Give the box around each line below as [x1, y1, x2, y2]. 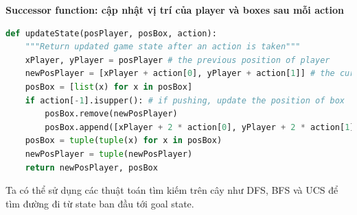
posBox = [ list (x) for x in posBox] [25, 81, 193, 92]
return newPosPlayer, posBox [25, 162, 158, 173]
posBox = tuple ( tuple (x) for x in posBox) [25, 136, 222, 146]
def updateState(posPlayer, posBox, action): [5, 28, 217, 38]
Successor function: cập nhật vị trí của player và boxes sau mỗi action [5, 3, 344, 16]
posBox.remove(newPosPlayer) [45, 109, 178, 119]
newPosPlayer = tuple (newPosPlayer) [25, 149, 193, 159]
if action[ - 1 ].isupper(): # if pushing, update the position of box [25, 95, 345, 105]
